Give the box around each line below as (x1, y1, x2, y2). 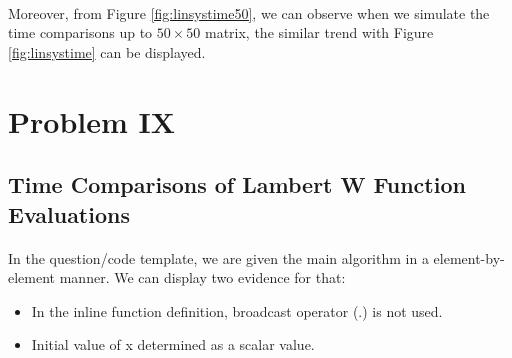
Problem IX (8, 100, 176, 141)
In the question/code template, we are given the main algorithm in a (8, 247, 429, 268)
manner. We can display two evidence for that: (59, 267, 346, 288)
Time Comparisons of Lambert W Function (8, 169, 466, 200)
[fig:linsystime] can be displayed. (8, 41, 206, 62)
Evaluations (8, 198, 130, 229)
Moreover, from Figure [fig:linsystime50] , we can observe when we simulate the (8, 2, 490, 23)
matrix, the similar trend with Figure (204, 22, 434, 43)
